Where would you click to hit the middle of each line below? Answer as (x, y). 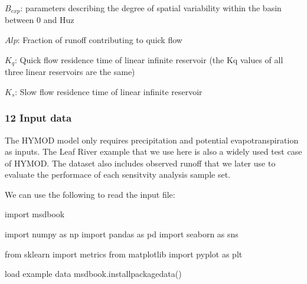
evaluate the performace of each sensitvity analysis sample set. (117, 174)
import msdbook (35, 214)
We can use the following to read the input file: (90, 194)
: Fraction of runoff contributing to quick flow (100, 40)
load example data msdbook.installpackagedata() (93, 274)
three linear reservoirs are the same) (70, 72)
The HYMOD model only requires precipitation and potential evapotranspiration (152, 140)
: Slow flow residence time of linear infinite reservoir (109, 91)
